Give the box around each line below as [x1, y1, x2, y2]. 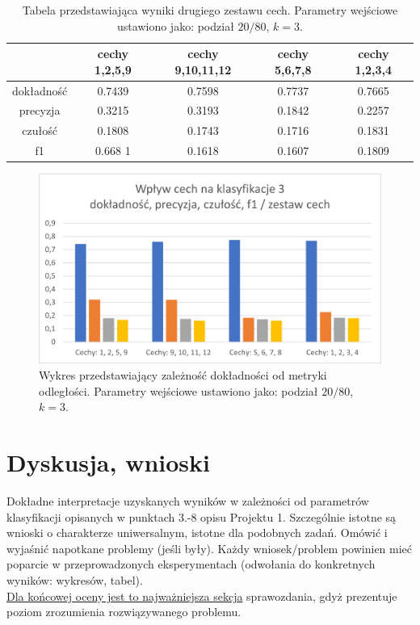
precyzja [19, 102, 61, 119]
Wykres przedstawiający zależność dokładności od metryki [39, 367, 327, 384]
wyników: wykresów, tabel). [6, 571, 143, 588]
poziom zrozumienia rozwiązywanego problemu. [6, 603, 241, 620]
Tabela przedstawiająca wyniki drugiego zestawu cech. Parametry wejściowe [22, 2, 398, 18]
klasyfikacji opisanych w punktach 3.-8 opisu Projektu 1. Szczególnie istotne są [6, 508, 397, 525]
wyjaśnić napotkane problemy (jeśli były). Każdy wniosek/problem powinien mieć [6, 539, 413, 556]
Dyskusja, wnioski [6, 446, 210, 478]
